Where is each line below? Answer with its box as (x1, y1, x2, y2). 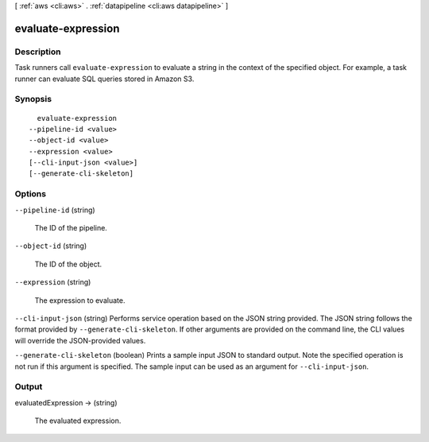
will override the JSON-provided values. (14, 335, 146, 345)
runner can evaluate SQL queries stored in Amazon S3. (14, 74, 195, 83)
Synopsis (14, 94, 52, 105)
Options (14, 188, 47, 200)
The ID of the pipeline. (34, 223, 107, 232)
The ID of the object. (34, 259, 102, 269)
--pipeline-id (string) (14, 205, 95, 215)
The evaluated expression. (34, 416, 122, 425)
